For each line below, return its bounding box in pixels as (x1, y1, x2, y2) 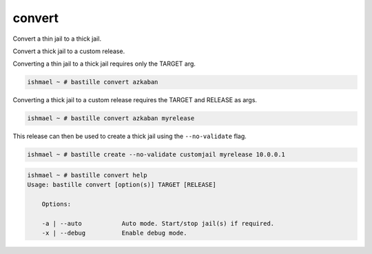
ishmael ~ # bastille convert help (27, 171, 147, 179)
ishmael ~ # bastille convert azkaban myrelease (27, 115, 195, 122)
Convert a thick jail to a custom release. (12, 47, 125, 55)
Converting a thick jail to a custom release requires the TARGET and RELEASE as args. (12, 96, 258, 104)
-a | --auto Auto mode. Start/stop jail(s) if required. (41, 219, 275, 227)
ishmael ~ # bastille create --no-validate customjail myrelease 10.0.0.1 (27, 150, 286, 159)
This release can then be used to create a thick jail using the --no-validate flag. (12, 132, 247, 141)
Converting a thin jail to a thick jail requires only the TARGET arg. (12, 59, 196, 68)
